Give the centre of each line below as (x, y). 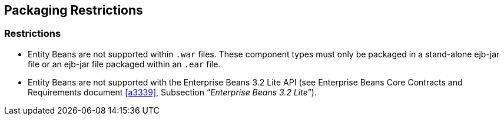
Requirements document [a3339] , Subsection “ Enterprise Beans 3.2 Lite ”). (173, 92)
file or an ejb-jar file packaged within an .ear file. (124, 64)
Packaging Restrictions (74, 10)
